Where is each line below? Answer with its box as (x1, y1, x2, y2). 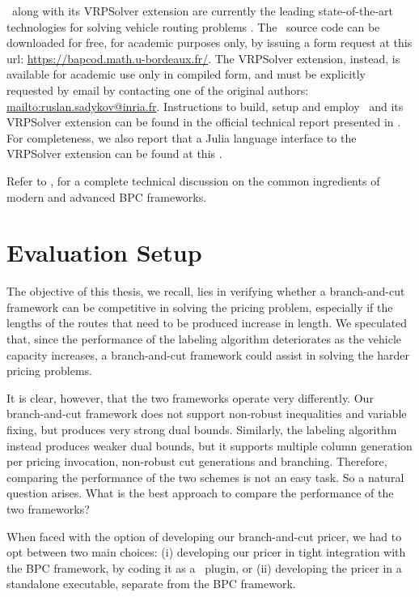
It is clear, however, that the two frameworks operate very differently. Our (6, 389, 374, 406)
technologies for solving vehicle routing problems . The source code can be (6, 18, 380, 35)
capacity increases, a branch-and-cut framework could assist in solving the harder (6, 346, 410, 363)
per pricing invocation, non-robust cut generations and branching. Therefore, (6, 453, 387, 470)
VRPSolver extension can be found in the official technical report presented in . (6, 113, 401, 130)
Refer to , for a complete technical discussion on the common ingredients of (6, 172, 380, 189)
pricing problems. (6, 362, 92, 379)
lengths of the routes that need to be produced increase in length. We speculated (6, 314, 408, 331)
